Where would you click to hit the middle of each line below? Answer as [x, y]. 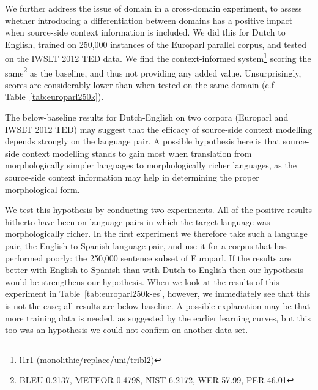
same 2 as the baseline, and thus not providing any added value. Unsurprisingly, [153, 72]
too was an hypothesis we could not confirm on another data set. [127, 330]
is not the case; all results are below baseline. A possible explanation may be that [158, 305]
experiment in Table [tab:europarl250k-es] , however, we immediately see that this [158, 294]
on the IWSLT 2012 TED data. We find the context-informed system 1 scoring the [158, 58]
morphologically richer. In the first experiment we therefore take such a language [156, 234]
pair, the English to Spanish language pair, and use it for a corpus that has [146, 246]
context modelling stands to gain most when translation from [137, 153]
